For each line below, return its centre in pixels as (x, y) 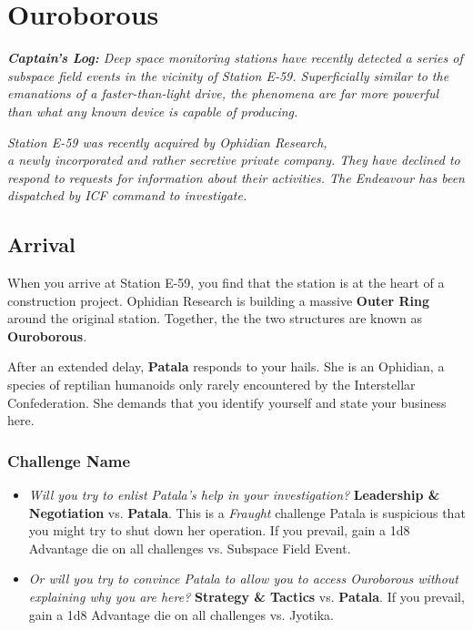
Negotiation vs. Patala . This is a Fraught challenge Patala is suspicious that (247, 512)
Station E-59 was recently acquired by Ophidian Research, (167, 142)
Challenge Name (69, 460)
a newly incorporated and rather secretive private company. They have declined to (234, 160)
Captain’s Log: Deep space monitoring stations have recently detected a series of (235, 58)
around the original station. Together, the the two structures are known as (215, 318)
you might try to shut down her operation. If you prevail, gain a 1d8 (219, 530)
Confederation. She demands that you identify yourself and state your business (227, 402)
